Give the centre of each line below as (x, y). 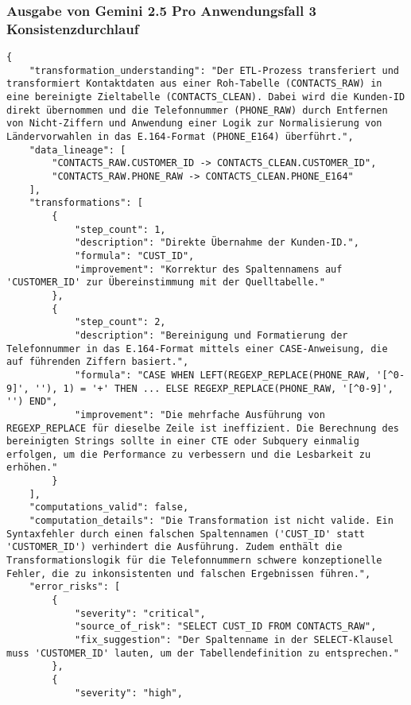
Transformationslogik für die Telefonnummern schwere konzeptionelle (194, 561)
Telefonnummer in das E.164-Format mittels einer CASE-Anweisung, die (197, 349)
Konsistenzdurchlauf (73, 28)
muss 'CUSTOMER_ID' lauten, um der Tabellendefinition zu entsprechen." (203, 653)
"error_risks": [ (75, 587)
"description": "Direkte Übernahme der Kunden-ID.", (217, 243)
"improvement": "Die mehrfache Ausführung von (200, 414)
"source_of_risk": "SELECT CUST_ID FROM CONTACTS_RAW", (225, 627)
